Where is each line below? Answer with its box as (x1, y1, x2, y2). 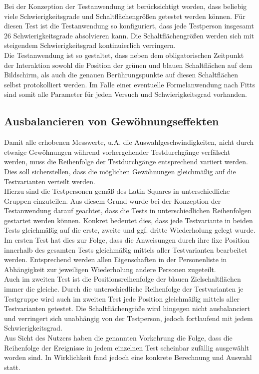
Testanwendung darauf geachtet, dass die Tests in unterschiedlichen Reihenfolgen (4, 205, 252, 216)
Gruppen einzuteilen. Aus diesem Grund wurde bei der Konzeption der (4, 195, 221, 206)
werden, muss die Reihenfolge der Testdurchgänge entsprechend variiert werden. (4, 156, 248, 167)
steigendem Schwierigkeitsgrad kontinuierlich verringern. (4, 40, 176, 50)
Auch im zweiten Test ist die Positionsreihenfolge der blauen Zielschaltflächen (4, 274, 241, 284)
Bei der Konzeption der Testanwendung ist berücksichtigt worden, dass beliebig (4, 1, 247, 11)
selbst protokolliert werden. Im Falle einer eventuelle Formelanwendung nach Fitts (4, 79, 256, 89)
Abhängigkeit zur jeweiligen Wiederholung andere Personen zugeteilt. (4, 264, 216, 274)
